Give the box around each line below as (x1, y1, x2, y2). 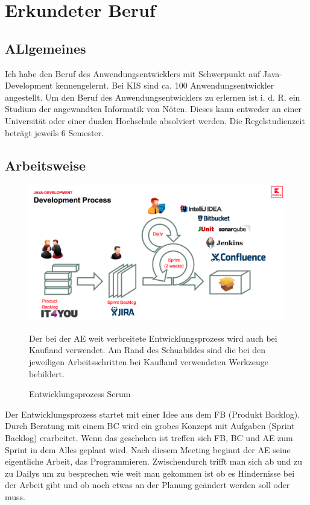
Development (5, 79, 53, 92)
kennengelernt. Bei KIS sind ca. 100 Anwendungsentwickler (55, 79, 274, 92)
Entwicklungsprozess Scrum (29, 387, 131, 400)
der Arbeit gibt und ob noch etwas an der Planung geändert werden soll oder (5, 478, 290, 491)
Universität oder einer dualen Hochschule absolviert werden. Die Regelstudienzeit (5, 114, 305, 127)
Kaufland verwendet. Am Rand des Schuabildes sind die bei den (29, 343, 266, 356)
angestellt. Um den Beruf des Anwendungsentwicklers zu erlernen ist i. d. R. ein (5, 90, 300, 103)
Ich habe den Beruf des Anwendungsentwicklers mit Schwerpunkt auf (5, 67, 261, 80)
